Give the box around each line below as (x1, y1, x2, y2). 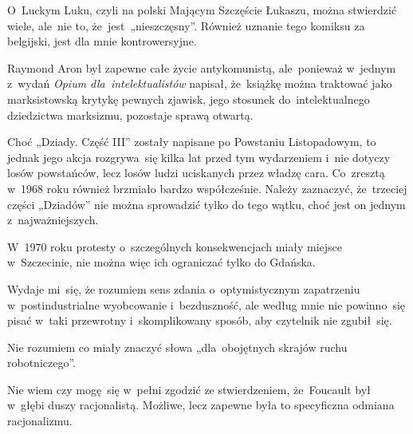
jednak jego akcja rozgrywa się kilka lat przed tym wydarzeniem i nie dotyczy (7, 148, 391, 165)
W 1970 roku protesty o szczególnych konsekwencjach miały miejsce (7, 238, 342, 254)
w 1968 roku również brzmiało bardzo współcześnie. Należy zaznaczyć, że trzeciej (7, 180, 407, 196)
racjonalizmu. (7, 412, 73, 429)
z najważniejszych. (7, 211, 99, 228)
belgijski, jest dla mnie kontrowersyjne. (7, 33, 197, 49)
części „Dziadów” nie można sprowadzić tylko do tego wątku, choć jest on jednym (7, 195, 406, 212)
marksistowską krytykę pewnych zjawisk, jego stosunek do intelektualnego (7, 90, 370, 107)
